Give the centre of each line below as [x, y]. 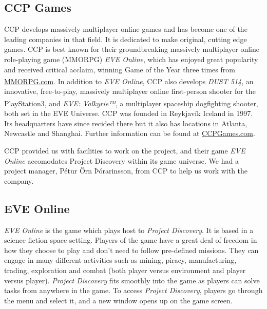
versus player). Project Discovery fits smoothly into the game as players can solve [132, 280]
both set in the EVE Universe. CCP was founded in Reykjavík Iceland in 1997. [129, 113]
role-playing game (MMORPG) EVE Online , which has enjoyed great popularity [131, 59]
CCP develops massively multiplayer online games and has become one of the [126, 29]
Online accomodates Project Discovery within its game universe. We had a [121, 160]
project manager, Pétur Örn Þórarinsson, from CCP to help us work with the [126, 171]
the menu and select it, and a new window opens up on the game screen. [118, 300]
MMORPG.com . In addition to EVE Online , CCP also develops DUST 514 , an [129, 81]
